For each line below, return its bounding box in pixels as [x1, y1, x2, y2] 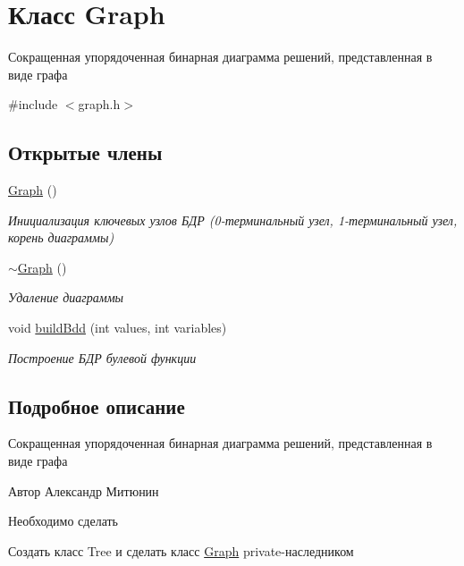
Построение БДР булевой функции [8, 348, 197, 367]
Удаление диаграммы [8, 288, 124, 307]
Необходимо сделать [8, 511, 119, 530]
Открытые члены [8, 139, 163, 166]
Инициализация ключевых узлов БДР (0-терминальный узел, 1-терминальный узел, [8, 210, 458, 229]
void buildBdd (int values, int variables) [8, 318, 227, 337]
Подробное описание [8, 392, 185, 419]
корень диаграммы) [8, 228, 114, 247]
